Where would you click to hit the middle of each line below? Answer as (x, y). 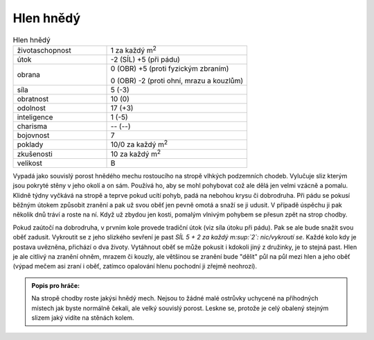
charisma (32, 126)
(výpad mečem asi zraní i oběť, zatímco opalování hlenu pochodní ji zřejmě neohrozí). (135, 266)
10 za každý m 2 (136, 153)
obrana (29, 75)
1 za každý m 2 (134, 50)
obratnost (33, 99)
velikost (30, 163)
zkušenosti (35, 154)
